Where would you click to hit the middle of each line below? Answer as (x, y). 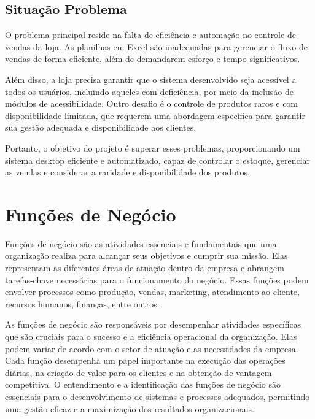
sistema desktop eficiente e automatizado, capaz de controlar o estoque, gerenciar (158, 160)
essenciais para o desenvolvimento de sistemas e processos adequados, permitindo (157, 396)
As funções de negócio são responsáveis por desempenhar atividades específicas (153, 324)
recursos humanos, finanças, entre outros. (82, 303)
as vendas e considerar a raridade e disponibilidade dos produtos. (127, 172)
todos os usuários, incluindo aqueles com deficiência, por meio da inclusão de (149, 91)
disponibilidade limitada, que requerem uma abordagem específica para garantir (155, 115)
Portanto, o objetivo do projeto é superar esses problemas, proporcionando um (153, 148)
